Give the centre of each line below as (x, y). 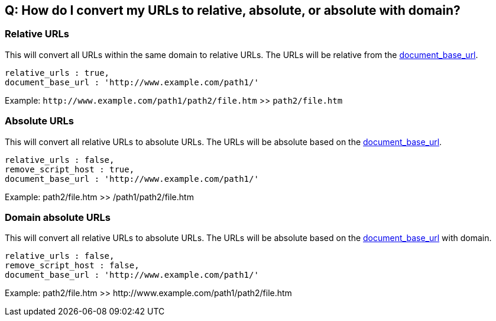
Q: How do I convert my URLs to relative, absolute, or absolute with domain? (233, 10)
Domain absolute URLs (58, 217)
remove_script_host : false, (72, 266)
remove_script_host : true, (70, 169)
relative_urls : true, (57, 73)
